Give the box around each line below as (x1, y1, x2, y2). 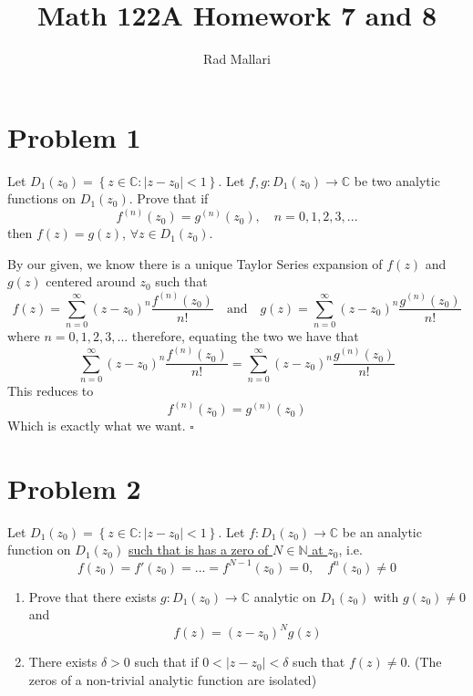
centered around (46, 272, 136, 291)
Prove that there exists (28, 587, 157, 606)
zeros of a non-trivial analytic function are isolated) (28, 670, 317, 689)
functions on (7, 189, 77, 208)
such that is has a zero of (128, 540, 269, 559)
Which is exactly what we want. (7, 416, 186, 435)
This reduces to (7, 381, 94, 400)
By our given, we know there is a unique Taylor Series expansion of (7, 254, 383, 273)
